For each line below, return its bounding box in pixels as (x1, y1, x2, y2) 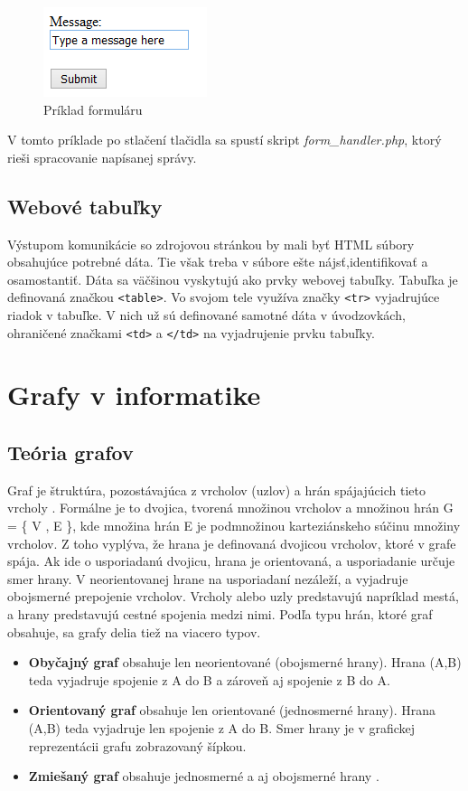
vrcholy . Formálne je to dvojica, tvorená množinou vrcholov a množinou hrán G (7, 498, 454, 517)
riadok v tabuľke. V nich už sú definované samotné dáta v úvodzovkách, (7, 306, 406, 325)
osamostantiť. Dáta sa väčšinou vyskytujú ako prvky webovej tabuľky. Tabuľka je (7, 269, 458, 288)
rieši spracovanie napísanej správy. (7, 147, 197, 166)
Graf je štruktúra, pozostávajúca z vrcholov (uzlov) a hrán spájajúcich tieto (7, 480, 426, 499)
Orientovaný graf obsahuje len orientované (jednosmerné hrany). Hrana (28, 701, 436, 720)
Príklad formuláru (43, 99, 143, 118)
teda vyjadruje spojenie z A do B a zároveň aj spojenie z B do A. (28, 670, 390, 689)
